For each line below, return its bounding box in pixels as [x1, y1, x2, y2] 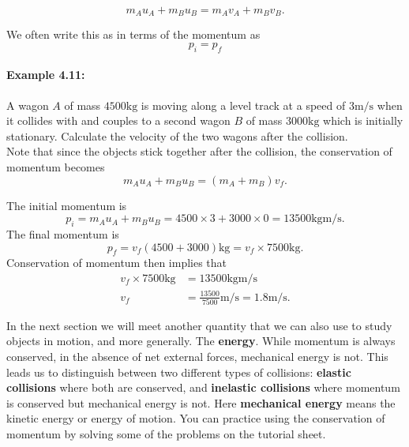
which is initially [323, 112, 403, 129]
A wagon [6, 96, 49, 113]
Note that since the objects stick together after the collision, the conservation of [6, 143, 392, 160]
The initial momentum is [6, 197, 127, 213]
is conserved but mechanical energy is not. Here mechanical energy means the [6, 394, 396, 411]
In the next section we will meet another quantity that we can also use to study [6, 317, 392, 333]
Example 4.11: [6, 66, 85, 83]
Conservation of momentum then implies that [6, 254, 227, 271]
